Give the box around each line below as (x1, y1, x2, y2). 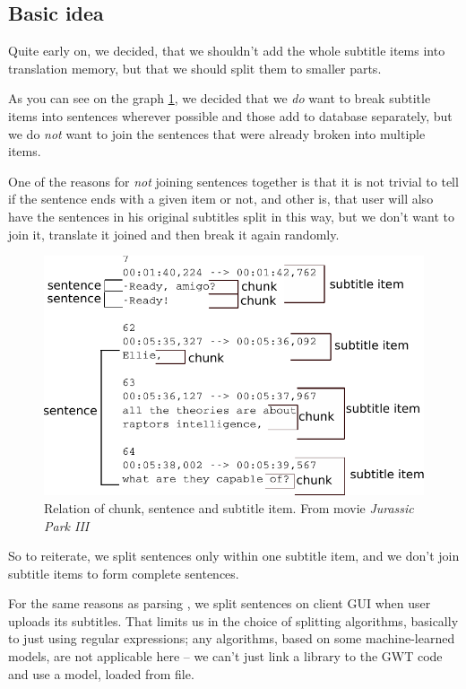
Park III (44, 516, 90, 535)
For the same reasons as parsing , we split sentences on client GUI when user (8, 594, 431, 613)
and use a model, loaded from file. (8, 664, 194, 683)
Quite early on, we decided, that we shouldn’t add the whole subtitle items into (8, 41, 445, 60)
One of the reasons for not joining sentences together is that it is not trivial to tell (8, 171, 459, 190)
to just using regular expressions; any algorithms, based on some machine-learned (8, 629, 455, 648)
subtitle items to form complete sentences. (8, 563, 239, 582)
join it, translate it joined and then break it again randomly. (8, 224, 340, 243)
